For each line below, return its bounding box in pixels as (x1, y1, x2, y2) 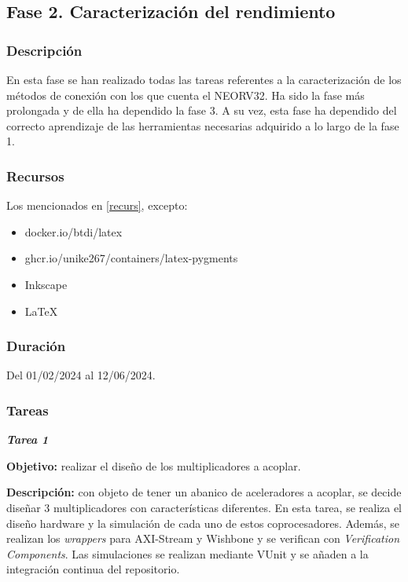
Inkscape (24, 276, 68, 292)
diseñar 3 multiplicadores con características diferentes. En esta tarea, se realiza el (6, 499, 402, 515)
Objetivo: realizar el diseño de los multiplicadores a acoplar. (6, 457, 301, 474)
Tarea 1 (6, 431, 49, 448)
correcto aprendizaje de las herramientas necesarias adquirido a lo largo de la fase (6, 117, 399, 134)
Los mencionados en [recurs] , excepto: (6, 197, 188, 214)
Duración (6, 336, 66, 356)
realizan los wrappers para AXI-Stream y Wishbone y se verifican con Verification (6, 530, 400, 547)
